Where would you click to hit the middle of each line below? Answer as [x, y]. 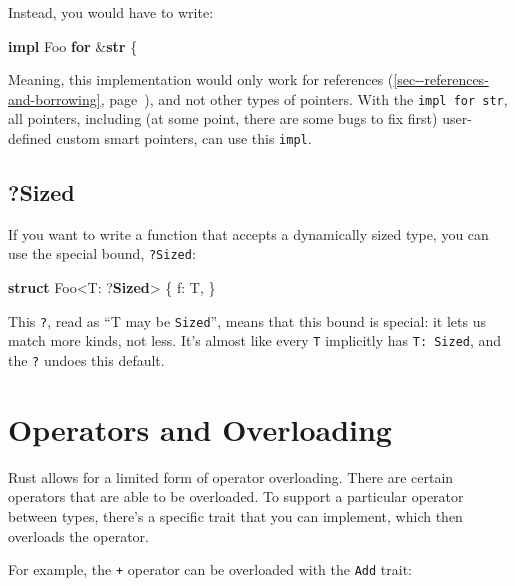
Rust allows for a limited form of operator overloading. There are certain [231, 476]
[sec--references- [441, 79]
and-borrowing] [54, 98]
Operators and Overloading [200, 428]
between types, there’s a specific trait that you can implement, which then [235, 516]
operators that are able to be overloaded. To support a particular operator [236, 496]
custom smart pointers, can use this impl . [184, 138]
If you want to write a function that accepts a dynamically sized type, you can [248, 233]
